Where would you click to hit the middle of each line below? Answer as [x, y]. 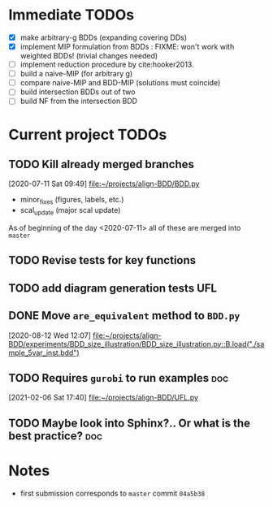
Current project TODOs [88, 134]
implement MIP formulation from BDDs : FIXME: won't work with [127, 47]
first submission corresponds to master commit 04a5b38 [113, 493]
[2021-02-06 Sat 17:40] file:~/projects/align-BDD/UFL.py [104, 398]
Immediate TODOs [71, 15]
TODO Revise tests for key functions [102, 260]
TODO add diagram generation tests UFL [113, 288]
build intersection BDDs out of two [78, 92]
